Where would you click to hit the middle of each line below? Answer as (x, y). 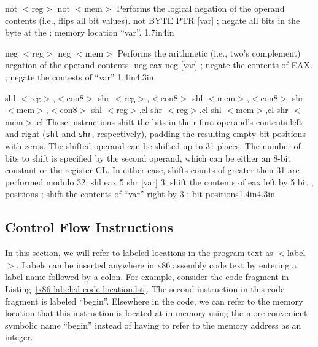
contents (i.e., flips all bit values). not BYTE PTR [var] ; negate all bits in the (153, 20)
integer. (19, 337)
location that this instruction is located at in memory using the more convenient (156, 313)
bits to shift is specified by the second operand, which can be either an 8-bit (148, 158)
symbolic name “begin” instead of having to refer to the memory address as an (153, 325)
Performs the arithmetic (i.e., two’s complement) (209, 53)
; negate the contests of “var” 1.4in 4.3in (79, 76)
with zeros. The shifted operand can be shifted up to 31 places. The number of (153, 146)
